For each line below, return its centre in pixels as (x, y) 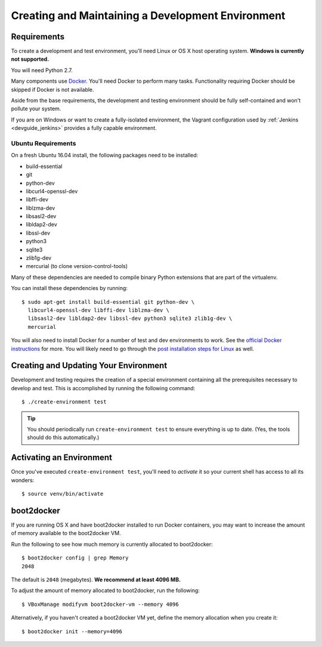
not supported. (30, 59)
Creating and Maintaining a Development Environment (148, 15)
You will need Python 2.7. (42, 70)
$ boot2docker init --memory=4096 (72, 631)
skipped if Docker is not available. (53, 89)
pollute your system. (36, 109)
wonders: (23, 480)
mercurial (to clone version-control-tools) (77, 266)
